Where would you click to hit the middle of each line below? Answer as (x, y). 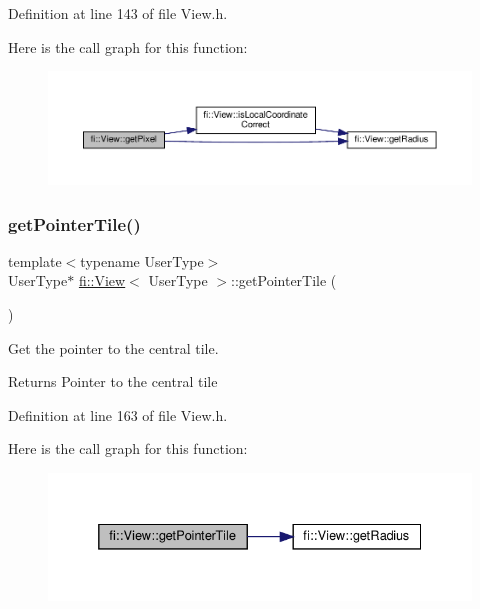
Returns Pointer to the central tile (113, 381)
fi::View (102, 280)
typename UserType (142, 260)
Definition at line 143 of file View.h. (118, 13)
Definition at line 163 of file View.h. (118, 414)
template (35, 260)
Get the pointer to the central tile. (113, 347)
